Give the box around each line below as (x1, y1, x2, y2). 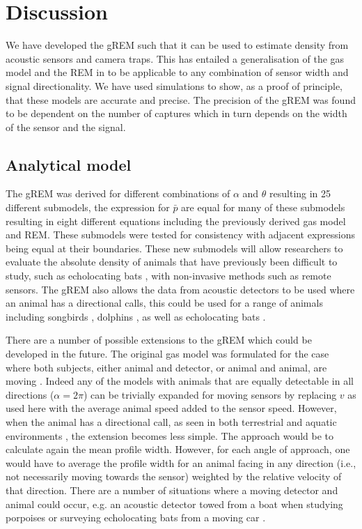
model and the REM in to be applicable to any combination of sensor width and (6, 65, 349, 79)
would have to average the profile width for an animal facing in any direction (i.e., (6, 455, 356, 470)
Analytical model (6, 153, 132, 175)
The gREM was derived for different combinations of (6, 186, 230, 201)
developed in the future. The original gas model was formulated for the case (6, 346, 329, 361)
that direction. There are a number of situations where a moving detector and (6, 482, 338, 497)
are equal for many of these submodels (181, 200, 345, 215)
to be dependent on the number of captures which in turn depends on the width (6, 106, 347, 121)
